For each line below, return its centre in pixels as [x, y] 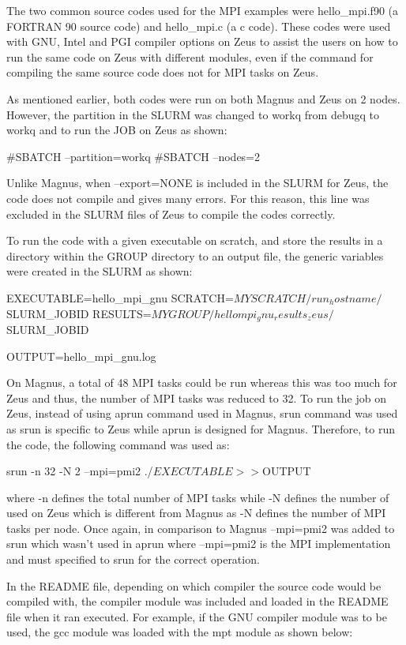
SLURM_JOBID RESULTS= [79, 313]
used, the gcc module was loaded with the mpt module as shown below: [180, 632]
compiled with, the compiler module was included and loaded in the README [197, 601]
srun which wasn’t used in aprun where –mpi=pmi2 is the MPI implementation [199, 544]
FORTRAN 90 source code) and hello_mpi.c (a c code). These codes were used [199, 26]
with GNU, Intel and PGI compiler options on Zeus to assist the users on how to [202, 41]
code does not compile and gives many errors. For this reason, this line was [188, 198]
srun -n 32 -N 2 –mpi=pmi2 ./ [80, 471]
